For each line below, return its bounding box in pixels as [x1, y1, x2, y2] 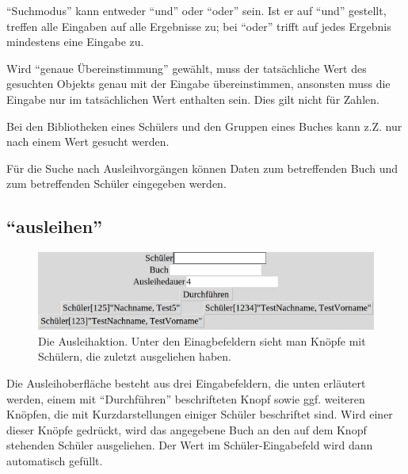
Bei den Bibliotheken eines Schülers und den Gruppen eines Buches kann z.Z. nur [6, 117, 402, 134]
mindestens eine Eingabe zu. [6, 33, 144, 50]
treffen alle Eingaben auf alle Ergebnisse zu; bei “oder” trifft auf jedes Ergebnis [6, 17, 391, 34]
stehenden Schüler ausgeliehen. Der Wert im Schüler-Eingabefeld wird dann [6, 437, 373, 453]
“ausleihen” [6, 214, 103, 239]
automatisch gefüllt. [6, 452, 103, 468]
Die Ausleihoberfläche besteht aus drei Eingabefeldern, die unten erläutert [6, 374, 366, 391]
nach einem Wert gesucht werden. [6, 133, 170, 150]
